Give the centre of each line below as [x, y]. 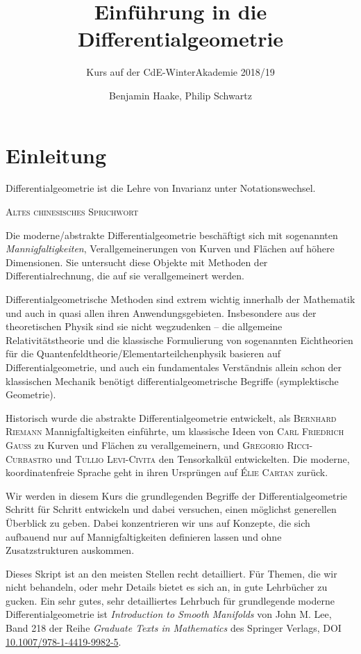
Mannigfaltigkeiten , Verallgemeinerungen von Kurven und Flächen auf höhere [170, 248]
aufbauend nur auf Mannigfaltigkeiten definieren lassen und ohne [144, 536]
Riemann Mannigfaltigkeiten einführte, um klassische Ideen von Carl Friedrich [175, 431]
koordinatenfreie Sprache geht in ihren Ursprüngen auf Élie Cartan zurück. [167, 472]
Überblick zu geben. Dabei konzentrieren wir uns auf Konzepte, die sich [158, 522]
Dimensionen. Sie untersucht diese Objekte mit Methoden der [137, 262]
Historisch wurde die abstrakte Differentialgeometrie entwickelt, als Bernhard [171, 417]
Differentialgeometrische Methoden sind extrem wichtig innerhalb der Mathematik [180, 299]
